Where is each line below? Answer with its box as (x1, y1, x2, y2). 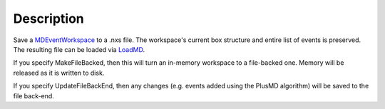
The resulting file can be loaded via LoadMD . (13, 45, 145, 53)
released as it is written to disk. (13, 68, 105, 77)
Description (13, 11, 85, 26)
